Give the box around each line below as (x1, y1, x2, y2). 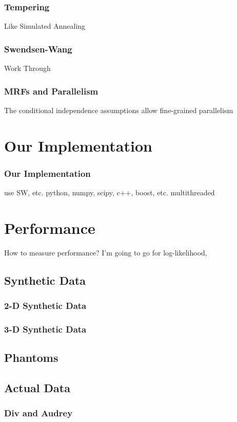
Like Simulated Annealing (4, 21, 86, 31)
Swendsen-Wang (4, 42, 72, 55)
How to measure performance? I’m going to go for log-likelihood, (4, 247, 207, 258)
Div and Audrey (4, 407, 73, 419)
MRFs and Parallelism (4, 84, 98, 97)
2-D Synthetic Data (4, 299, 87, 312)
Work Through (4, 63, 51, 74)
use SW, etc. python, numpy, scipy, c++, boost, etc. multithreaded (4, 187, 215, 198)
